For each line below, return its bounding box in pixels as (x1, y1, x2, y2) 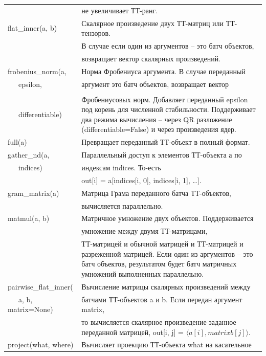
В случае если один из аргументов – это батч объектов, (81, 40, 254, 51)
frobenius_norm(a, (8, 65, 66, 76)
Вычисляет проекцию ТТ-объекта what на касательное (81, 339, 252, 350)
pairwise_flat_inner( (8, 281, 73, 292)
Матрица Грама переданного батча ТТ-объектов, (81, 187, 232, 198)
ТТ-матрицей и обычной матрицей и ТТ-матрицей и (81, 238, 243, 249)
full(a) (8, 137, 27, 147)
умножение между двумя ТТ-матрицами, (81, 226, 208, 236)
